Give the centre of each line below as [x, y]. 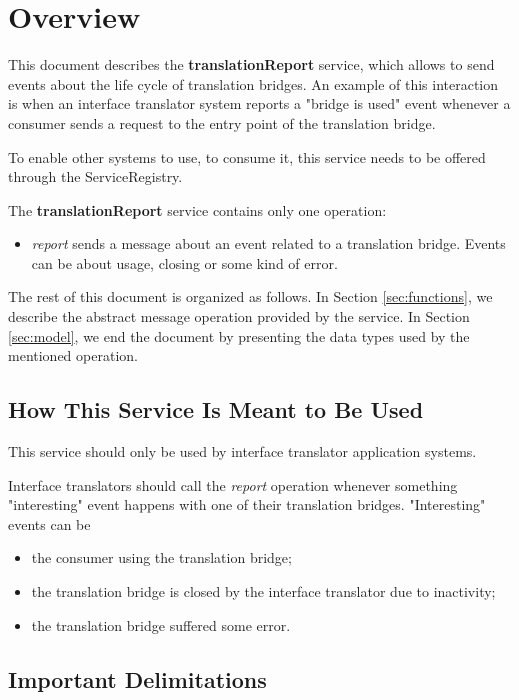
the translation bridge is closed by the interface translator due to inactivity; [263, 591]
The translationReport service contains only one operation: [197, 209]
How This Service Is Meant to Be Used [216, 409]
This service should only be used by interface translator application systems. [242, 451]
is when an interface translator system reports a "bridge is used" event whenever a [259, 103]
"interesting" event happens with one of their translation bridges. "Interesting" [247, 504]
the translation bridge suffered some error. [161, 624]
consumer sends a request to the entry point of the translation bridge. [222, 122]
